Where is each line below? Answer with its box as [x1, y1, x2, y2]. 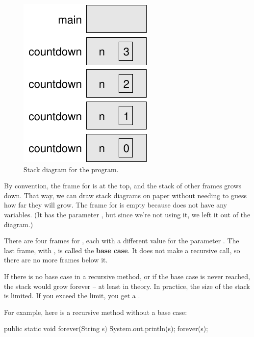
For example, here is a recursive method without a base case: [4, 307, 187, 317]
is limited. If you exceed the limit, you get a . [4, 290, 140, 301]
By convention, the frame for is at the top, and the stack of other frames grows [4, 181, 242, 191]
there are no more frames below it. [4, 255, 108, 265]
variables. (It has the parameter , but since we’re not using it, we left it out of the [4, 209, 251, 219]
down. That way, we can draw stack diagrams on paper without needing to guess [4, 190, 247, 200]
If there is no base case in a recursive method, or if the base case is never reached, [4, 271, 250, 281]
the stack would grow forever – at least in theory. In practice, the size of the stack [4, 281, 250, 291]
